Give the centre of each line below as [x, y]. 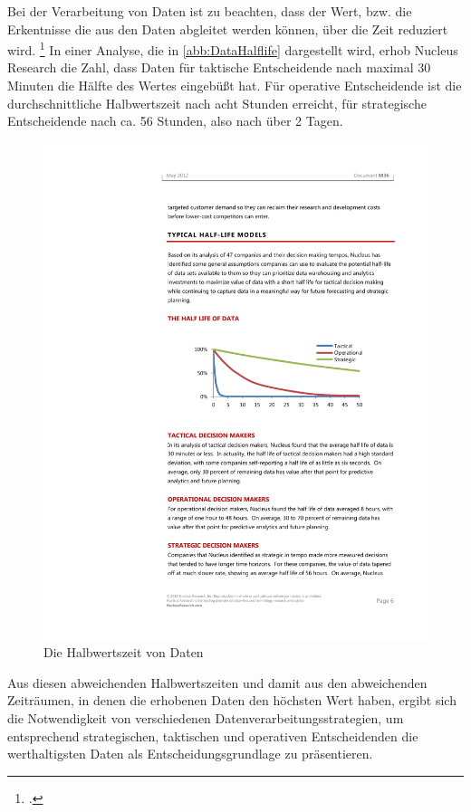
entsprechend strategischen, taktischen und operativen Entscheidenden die [213, 736]
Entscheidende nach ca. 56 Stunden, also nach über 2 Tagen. [175, 121]
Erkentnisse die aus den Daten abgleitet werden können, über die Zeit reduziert [228, 29]
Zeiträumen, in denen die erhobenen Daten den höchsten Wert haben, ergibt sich [232, 700]
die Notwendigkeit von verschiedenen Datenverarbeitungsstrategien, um [206, 718]
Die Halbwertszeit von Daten [124, 652]
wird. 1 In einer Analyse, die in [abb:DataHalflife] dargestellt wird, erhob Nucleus [233, 48]
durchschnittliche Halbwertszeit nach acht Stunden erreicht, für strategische [217, 103]
